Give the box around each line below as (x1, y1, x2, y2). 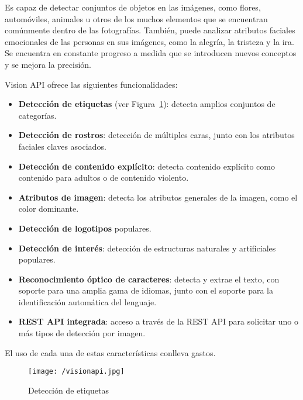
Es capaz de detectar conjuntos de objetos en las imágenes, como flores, (5, 1, 261, 13)
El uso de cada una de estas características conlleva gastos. (5, 346, 216, 358)
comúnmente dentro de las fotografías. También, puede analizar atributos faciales (5, 24, 295, 36)
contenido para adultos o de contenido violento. (18, 171, 189, 184)
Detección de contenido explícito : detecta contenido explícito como (18, 160, 275, 172)
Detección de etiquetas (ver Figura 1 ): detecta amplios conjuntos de (18, 98, 276, 110)
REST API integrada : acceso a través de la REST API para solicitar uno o (18, 315, 299, 327)
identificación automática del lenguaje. (18, 295, 157, 308)
